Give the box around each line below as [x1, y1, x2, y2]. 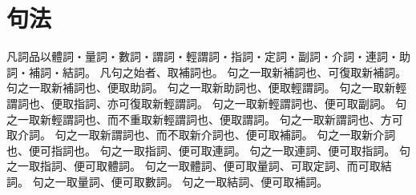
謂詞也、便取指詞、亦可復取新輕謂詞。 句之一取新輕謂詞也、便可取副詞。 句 [6, 94, 407, 111]
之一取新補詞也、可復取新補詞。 [238, 63, 407, 80]
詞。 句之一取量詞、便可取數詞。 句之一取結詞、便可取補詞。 [6, 173, 329, 189]
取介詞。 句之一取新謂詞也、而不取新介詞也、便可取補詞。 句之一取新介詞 [6, 126, 396, 143]
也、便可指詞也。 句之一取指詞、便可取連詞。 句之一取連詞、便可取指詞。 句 [6, 141, 410, 158]
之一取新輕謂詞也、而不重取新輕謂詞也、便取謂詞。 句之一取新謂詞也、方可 [6, 110, 403, 127]
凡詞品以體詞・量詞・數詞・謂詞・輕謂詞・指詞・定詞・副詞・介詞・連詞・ [6, 48, 399, 65]
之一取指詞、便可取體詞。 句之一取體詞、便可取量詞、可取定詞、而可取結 [6, 157, 392, 174]
